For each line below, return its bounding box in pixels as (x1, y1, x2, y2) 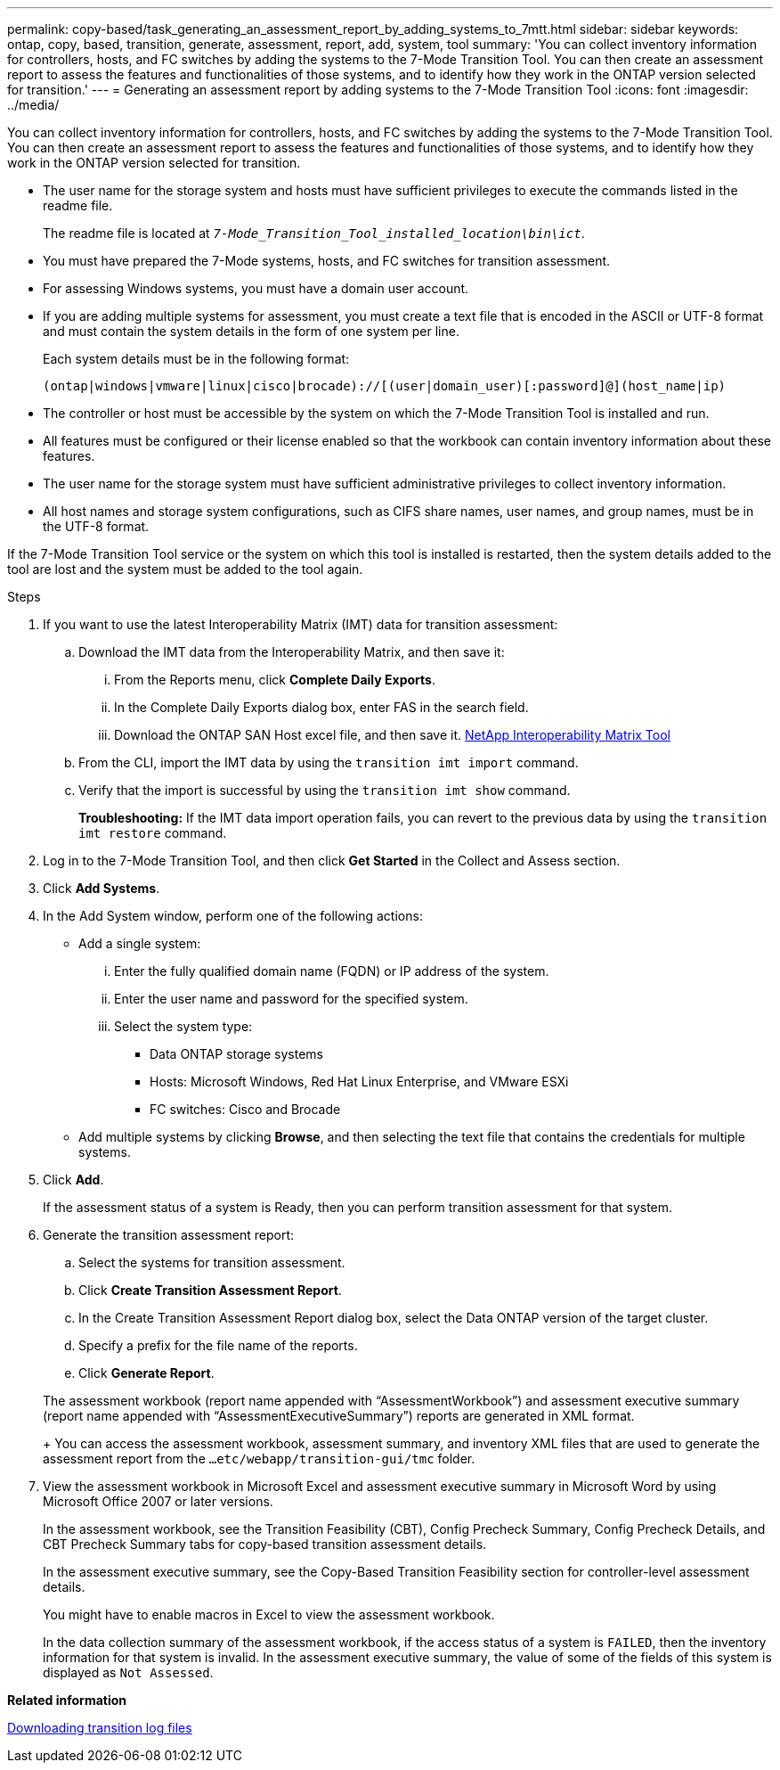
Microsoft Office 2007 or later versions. (43, 1494, 273, 1509)
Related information (7, 1692, 127, 1708)
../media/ (7, 97, 60, 112)
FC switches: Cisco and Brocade (150, 1102, 341, 1117)
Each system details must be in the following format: (43, 351, 350, 366)
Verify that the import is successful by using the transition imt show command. (78, 783, 571, 798)
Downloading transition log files (7, 1720, 192, 1735)
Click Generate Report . (78, 1365, 215, 1381)
